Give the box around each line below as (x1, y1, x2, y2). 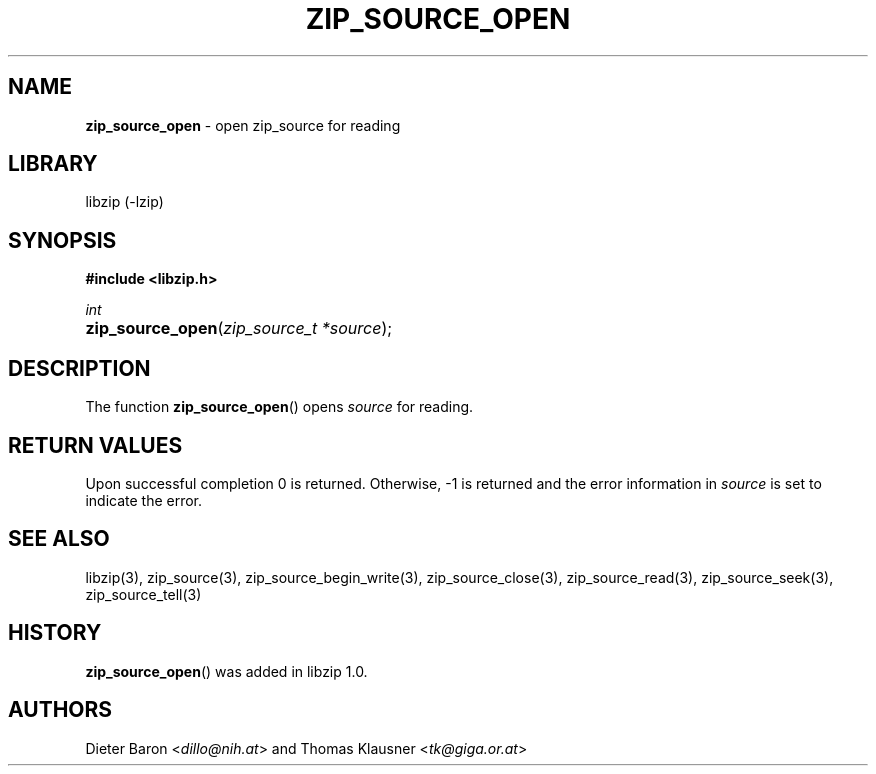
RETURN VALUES (8, 432, 183, 458)
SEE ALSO (8, 526, 110, 552)
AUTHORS (8, 697, 113, 723)
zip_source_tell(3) (85, 585, 202, 603)
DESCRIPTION (8, 355, 151, 381)
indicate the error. (85, 491, 203, 509)
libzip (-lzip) (85, 193, 164, 211)
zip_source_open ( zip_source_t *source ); (85, 318, 393, 339)
